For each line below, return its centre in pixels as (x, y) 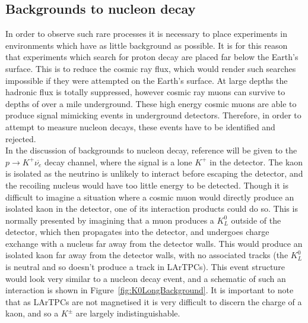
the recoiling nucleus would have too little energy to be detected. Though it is (147, 185)
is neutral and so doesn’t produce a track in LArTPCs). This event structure (145, 267)
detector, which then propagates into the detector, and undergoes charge (137, 232)
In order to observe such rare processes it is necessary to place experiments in (146, 34)
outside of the (256, 220)
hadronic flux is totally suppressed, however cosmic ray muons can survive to (145, 92)
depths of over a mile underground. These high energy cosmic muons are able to (151, 103)
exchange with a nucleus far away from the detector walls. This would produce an (154, 243)
